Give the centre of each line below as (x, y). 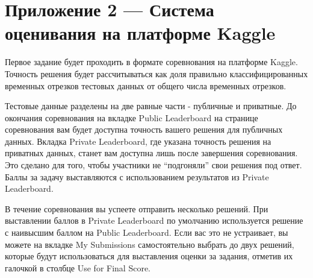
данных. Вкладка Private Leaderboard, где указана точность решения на (138, 141)
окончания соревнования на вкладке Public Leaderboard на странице (132, 117)
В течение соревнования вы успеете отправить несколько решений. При (137, 208)
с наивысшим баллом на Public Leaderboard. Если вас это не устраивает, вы (147, 232)
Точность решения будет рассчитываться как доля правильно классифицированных (156, 73)
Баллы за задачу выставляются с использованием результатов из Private (137, 176)
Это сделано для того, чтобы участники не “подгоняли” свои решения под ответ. (153, 165)
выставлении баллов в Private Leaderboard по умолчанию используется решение (154, 220)
